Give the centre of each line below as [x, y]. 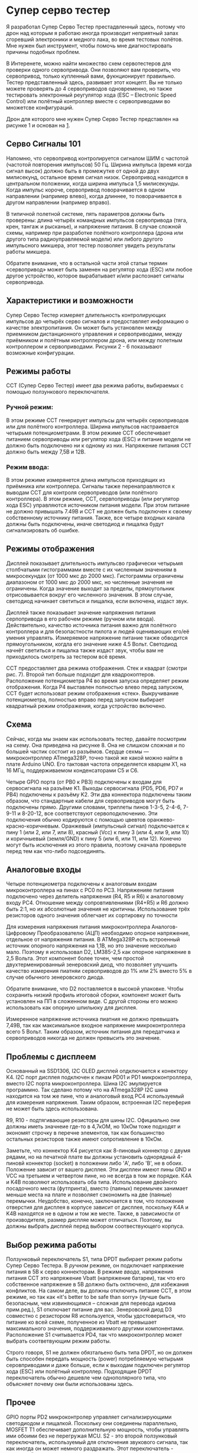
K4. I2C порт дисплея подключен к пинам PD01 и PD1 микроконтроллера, [99, 1077]
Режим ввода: [28, 467]
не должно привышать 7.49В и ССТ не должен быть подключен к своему [99, 511]
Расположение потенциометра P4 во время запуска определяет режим [98, 681]
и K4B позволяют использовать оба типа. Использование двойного [92, 1182]
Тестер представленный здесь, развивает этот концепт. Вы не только [94, 82]
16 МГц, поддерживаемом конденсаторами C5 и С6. [72, 770]
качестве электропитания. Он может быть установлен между [84, 327]
